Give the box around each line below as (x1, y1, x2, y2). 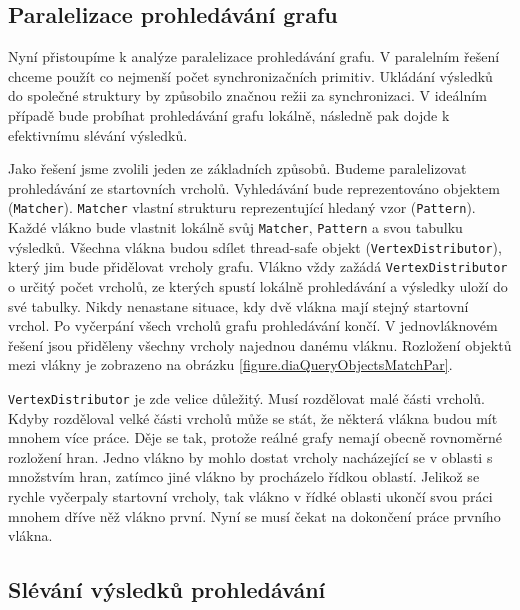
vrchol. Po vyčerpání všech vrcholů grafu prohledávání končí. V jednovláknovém (8, 315, 498, 336)
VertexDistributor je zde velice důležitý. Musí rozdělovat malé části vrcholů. (8, 387, 485, 408)
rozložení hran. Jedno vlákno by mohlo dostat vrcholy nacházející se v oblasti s (8, 446, 493, 467)
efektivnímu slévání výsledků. (8, 124, 188, 145)
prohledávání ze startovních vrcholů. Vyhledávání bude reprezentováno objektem (8, 177, 500, 198)
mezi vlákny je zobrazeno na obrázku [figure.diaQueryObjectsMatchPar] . (8, 354, 453, 375)
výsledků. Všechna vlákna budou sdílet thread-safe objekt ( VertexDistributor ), (8, 236, 502, 257)
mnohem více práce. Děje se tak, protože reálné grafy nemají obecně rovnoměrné (8, 427, 502, 448)
